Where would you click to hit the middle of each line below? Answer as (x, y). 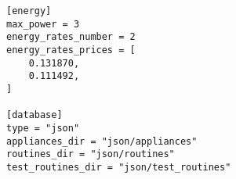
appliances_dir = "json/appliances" (102, 141)
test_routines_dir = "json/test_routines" (119, 167)
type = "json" (43, 128)
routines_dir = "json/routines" (91, 154)
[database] (34, 115)
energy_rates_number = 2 (71, 37)
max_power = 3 (43, 24)
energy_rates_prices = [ (71, 50)
